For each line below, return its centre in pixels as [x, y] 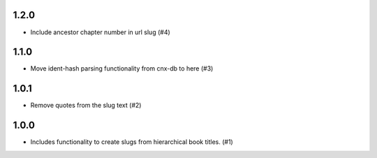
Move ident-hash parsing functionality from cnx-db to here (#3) [122, 69]
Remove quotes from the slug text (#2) [86, 106]
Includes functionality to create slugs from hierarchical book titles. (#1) [132, 142]
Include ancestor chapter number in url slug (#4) [100, 32]
